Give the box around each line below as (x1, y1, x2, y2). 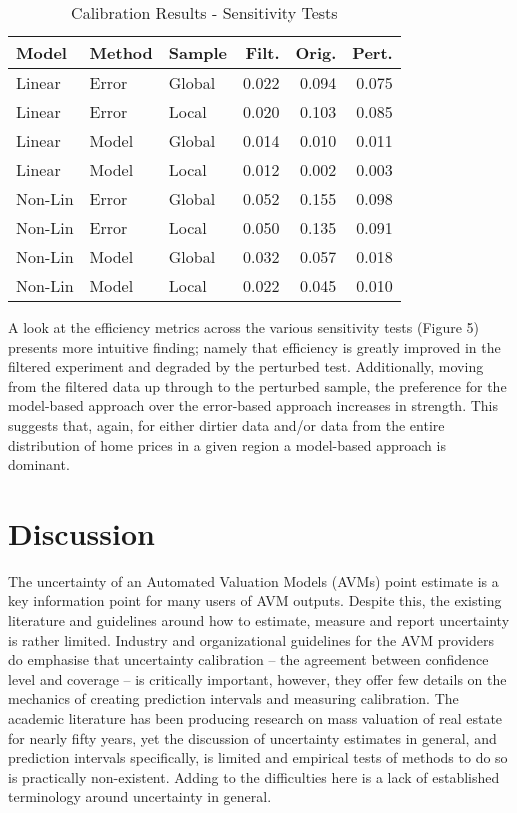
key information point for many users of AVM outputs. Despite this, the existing (8, 590, 502, 611)
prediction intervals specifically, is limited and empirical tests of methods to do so (8, 747, 508, 768)
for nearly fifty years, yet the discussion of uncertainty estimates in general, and (8, 727, 497, 748)
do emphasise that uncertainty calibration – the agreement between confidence (8, 649, 489, 670)
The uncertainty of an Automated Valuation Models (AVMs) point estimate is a (8, 570, 499, 591)
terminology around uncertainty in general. (8, 786, 272, 807)
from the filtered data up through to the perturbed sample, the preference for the (8, 375, 507, 396)
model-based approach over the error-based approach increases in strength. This (8, 395, 498, 416)
